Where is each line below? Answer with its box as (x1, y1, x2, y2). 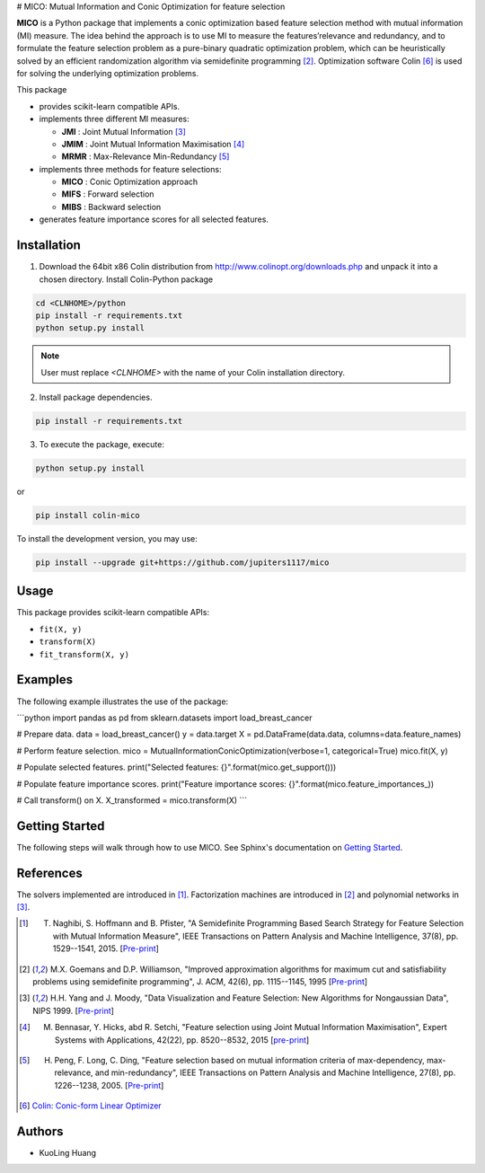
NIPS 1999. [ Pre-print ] (32, 1005, 114, 1016)
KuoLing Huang (39, 1148, 97, 1159)
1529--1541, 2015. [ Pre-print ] (52, 943, 159, 954)
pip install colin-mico (35, 510, 141, 520)
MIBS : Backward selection (61, 201, 162, 212)
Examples (16, 672, 74, 687)
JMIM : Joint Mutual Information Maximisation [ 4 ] (61, 138, 245, 149)
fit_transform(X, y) (39, 649, 130, 659)
